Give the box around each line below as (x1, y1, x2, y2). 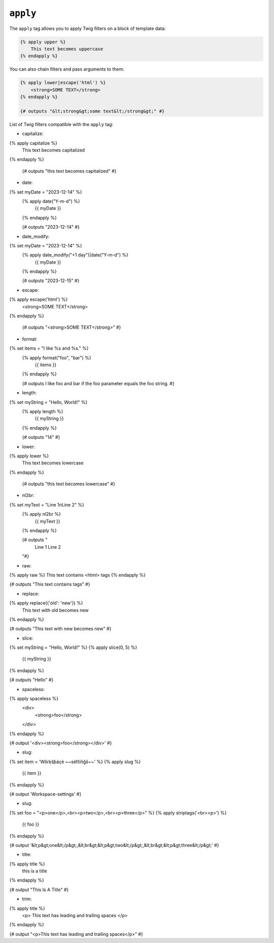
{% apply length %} (22, 408, 63, 414)
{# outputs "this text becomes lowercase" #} (22, 481, 115, 487)
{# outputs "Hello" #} (9, 677, 53, 683)
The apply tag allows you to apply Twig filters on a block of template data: (9, 25, 166, 32)
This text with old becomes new (22, 607, 89, 613)
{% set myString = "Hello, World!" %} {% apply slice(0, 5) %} (9, 644, 138, 650)
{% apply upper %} (20, 39, 66, 45)
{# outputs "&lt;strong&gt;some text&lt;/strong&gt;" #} (20, 108, 165, 114)
